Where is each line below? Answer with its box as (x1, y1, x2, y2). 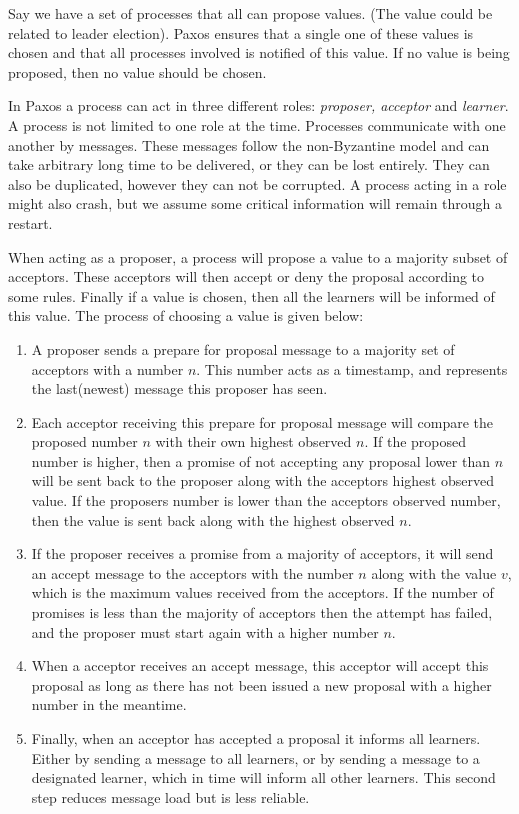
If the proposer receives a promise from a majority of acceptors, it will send (31, 543, 494, 564)
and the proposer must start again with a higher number (31, 621, 379, 642)
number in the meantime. (31, 694, 187, 715)
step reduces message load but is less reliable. (31, 786, 310, 807)
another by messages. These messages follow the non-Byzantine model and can (8, 134, 490, 155)
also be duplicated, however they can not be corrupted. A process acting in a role (8, 173, 507, 194)
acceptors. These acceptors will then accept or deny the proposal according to (8, 266, 485, 287)
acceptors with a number (31, 358, 184, 379)
